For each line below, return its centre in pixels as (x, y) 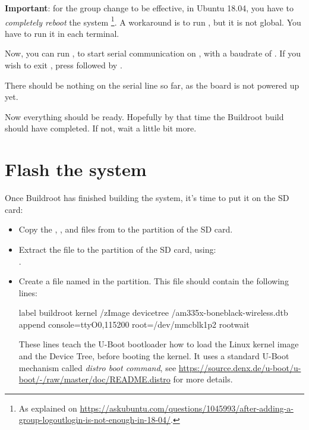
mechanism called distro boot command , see (97, 367)
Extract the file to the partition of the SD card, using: (117, 249)
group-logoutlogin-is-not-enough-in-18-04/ (95, 420)
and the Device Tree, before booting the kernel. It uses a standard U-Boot (154, 356)
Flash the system (76, 169)
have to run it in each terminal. (62, 33)
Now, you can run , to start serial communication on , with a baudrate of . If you (153, 53)
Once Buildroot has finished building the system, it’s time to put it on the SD (147, 198)
